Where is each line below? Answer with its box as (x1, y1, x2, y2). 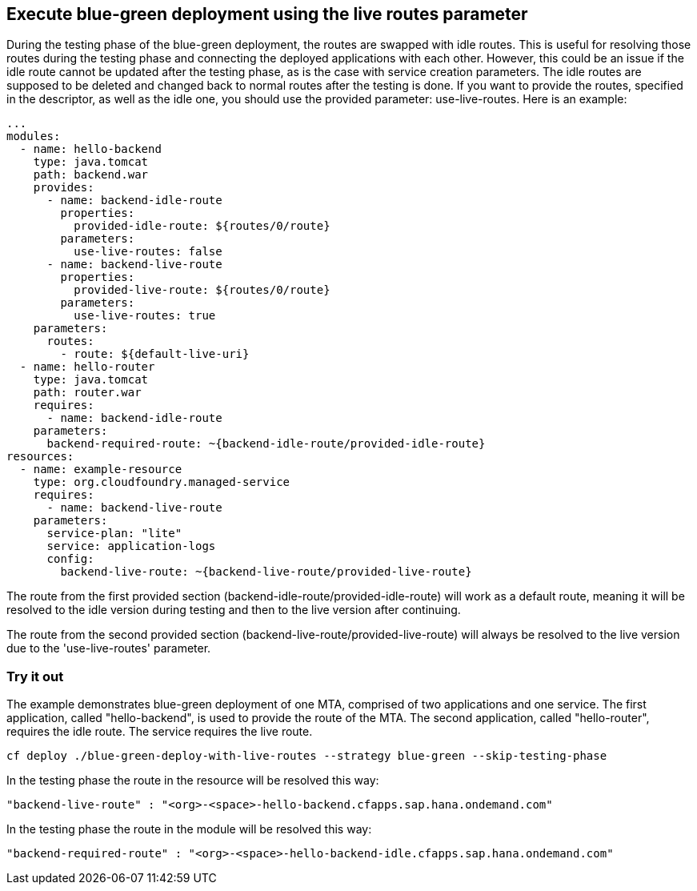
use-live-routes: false (74, 245, 222, 259)
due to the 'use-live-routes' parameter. (6, 641, 211, 656)
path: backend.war (33, 168, 149, 182)
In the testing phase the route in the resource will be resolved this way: (6, 773, 379, 788)
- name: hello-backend (19, 142, 162, 156)
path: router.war (33, 386, 142, 399)
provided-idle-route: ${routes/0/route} (74, 219, 330, 233)
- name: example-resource (19, 463, 182, 476)
